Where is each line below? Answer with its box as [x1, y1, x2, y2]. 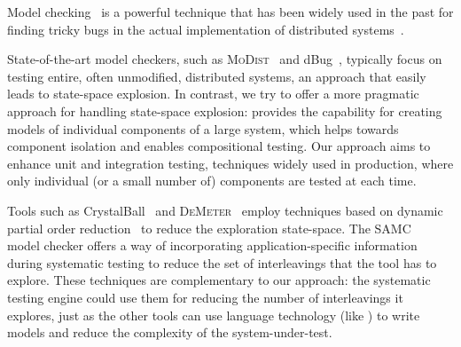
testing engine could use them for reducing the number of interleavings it [7, 288, 403, 306]
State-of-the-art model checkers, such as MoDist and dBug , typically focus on [7, 50, 442, 68]
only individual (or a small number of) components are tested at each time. [7, 171, 417, 190]
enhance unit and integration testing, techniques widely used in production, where [7, 154, 454, 172]
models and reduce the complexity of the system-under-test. [7, 323, 332, 342]
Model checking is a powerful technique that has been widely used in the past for [7, 3, 454, 20]
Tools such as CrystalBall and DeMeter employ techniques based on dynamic [7, 201, 443, 219]
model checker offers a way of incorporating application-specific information [7, 236, 418, 255]
